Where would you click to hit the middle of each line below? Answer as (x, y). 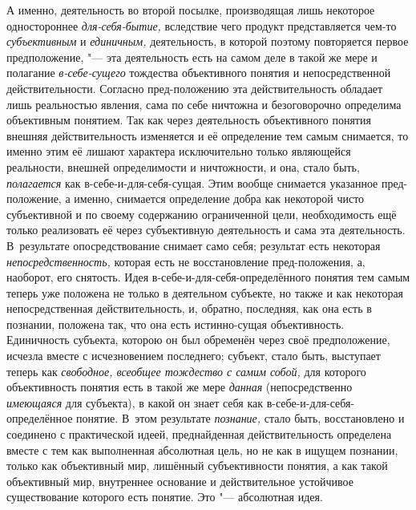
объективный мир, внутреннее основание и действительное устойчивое (180, 481)
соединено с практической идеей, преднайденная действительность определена (199, 434)
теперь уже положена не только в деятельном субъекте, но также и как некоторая (205, 292)
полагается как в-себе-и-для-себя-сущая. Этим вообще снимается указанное (192, 182)
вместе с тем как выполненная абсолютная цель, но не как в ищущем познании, (202, 449)
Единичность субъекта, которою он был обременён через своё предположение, (198, 340)
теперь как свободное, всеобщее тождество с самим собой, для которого (186, 371)
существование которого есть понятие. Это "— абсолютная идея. (165, 497)
